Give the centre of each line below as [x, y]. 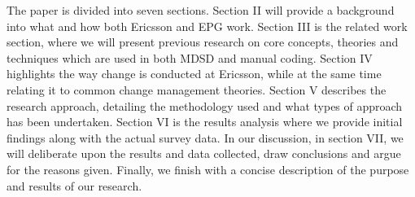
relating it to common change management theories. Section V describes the [197, 89]
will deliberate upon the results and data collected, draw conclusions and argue [204, 153]
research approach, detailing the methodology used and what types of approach [205, 105]
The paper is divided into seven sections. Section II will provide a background [201, 10]
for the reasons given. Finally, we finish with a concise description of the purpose [208, 169]
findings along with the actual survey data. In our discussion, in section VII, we [205, 137]
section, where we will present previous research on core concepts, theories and [203, 42]
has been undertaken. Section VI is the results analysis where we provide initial [205, 122]
